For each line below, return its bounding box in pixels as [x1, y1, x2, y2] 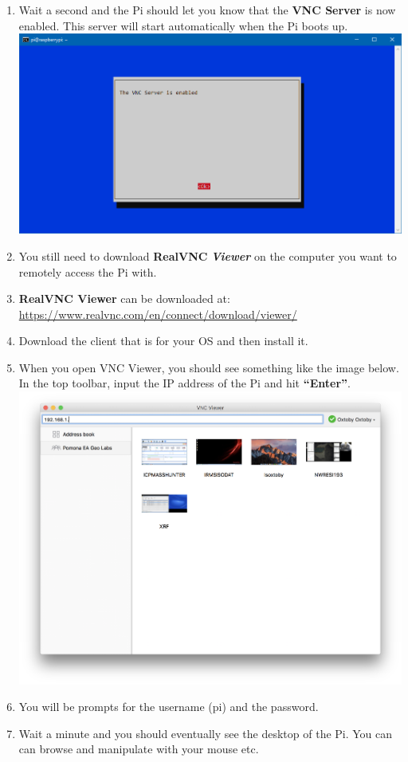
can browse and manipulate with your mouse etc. [18, 740, 259, 757]
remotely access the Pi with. [18, 263, 157, 280]
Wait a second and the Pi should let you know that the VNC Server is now [18, 2, 396, 18]
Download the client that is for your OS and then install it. [18, 332, 308, 349]
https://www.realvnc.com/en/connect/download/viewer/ [18, 305, 297, 322]
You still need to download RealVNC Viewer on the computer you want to [18, 247, 397, 264]
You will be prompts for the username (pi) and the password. [18, 698, 319, 715]
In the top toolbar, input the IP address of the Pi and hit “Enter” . [18, 375, 351, 391]
